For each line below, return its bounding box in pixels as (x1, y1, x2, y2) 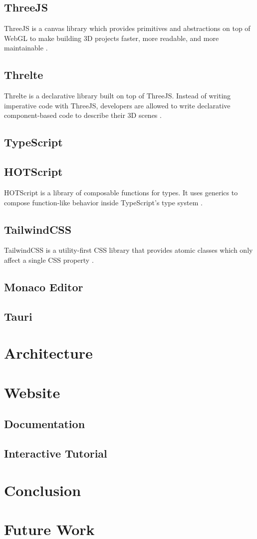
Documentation (4, 416, 85, 432)
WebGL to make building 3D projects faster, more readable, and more (4, 32, 219, 43)
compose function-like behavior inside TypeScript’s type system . (4, 197, 203, 207)
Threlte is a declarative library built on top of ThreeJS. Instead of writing (4, 90, 231, 101)
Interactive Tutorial (4, 446, 107, 461)
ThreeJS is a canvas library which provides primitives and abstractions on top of (4, 23, 251, 33)
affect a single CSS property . (4, 254, 94, 265)
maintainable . (4, 42, 48, 53)
